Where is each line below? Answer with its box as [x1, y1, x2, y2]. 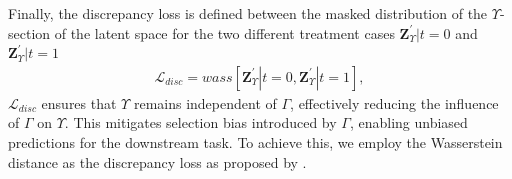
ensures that [41, 92, 117, 113]
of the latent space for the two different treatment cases [54, 22, 395, 43]
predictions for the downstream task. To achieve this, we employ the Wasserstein [8, 132, 503, 152]
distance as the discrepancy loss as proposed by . [8, 151, 307, 172]
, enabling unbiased [349, 112, 468, 133]
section [8, 22, 51, 43]
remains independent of [133, 92, 277, 113]
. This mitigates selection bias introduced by [64, 112, 337, 133]
